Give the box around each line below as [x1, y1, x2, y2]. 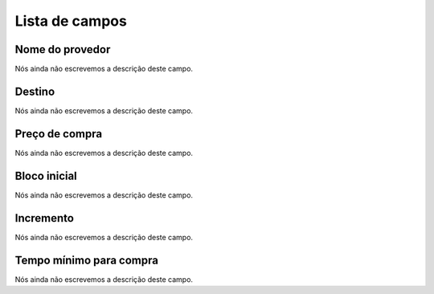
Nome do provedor [14, 43, 111, 56]
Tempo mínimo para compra [14, 253, 158, 267]
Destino [14, 84, 55, 98]
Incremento [14, 211, 74, 225]
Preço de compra [14, 127, 103, 141]
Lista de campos [14, 12, 128, 30]
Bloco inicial [14, 169, 78, 182]
